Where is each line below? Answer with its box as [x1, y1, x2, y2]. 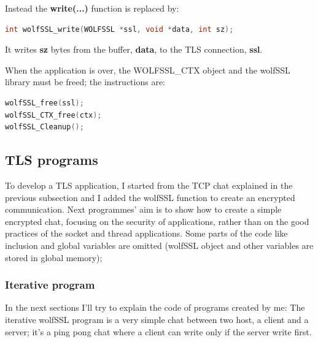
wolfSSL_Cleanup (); [5, 123, 84, 132]
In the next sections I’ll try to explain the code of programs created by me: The [5, 301, 305, 314]
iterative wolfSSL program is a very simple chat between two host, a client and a [5, 313, 309, 325]
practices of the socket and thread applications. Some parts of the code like [5, 227, 288, 240]
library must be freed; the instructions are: [5, 75, 166, 88]
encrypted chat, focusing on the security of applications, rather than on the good [5, 215, 309, 227]
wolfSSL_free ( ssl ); [5, 98, 84, 107]
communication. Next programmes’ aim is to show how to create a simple [5, 203, 282, 216]
